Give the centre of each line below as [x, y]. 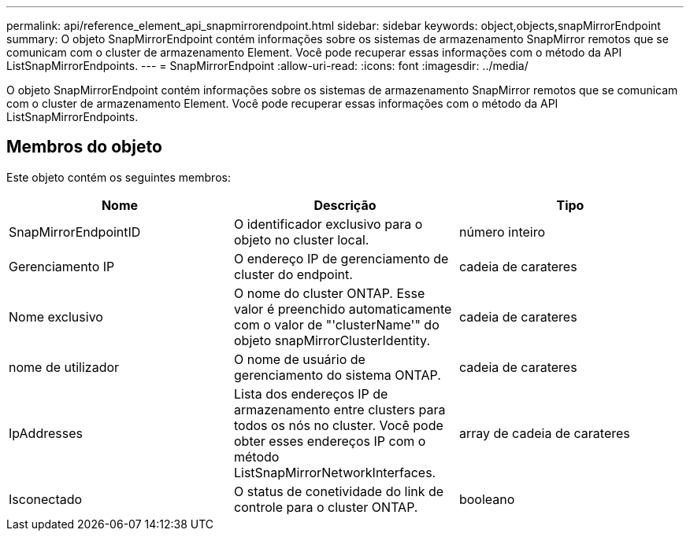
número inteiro [502, 232]
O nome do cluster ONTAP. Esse [329, 293]
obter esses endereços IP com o [330, 441]
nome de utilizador [64, 367]
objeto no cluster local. [301, 239]
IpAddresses [46, 433]
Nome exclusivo [56, 316]
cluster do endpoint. [293, 274]
